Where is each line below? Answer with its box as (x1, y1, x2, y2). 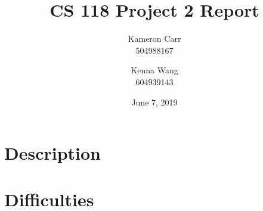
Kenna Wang (131, 64, 178, 76)
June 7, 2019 (131, 95, 178, 108)
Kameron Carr (128, 32, 181, 45)
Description (4, 141, 101, 165)
